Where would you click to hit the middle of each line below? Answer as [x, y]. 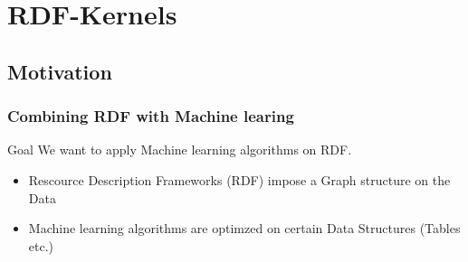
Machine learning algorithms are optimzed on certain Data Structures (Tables [244, 228]
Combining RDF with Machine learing [151, 116]
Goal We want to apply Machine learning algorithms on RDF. [180, 150]
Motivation [60, 71]
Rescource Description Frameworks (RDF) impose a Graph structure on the [239, 179]
